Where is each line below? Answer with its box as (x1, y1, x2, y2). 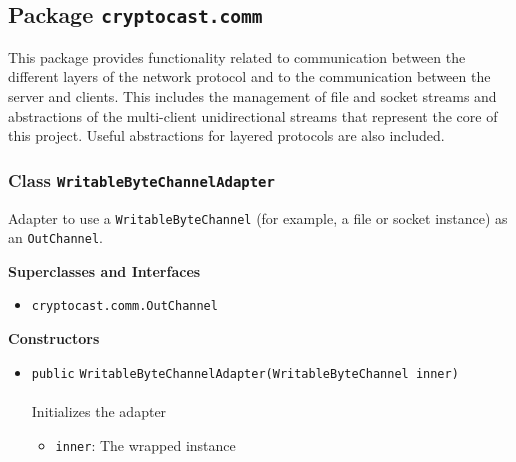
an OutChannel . (8, 227, 103, 248)
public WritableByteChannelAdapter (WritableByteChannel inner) (31, 366, 459, 381)
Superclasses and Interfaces (8, 260, 201, 281)
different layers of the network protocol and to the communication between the (8, 66, 491, 87)
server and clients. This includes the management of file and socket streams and (8, 85, 497, 106)
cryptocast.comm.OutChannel (31, 299, 218, 314)
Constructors (8, 328, 100, 349)
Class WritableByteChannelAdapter (8, 167, 275, 192)
